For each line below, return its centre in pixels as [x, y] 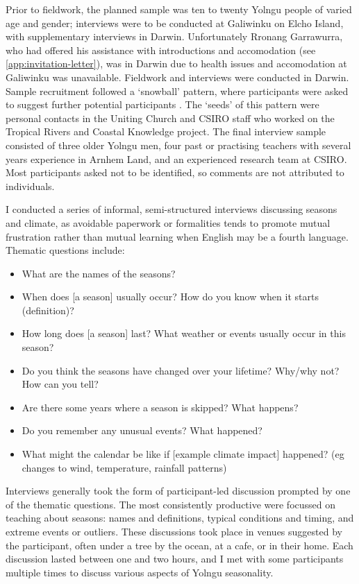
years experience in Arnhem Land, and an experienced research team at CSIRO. [176, 158]
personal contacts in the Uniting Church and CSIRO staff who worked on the [170, 118]
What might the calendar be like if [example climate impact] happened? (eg [183, 454]
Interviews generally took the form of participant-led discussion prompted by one [178, 491]
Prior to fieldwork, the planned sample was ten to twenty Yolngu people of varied [179, 9]
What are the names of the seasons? [99, 273]
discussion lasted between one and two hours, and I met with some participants [175, 559]
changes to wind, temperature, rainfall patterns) [124, 467]
